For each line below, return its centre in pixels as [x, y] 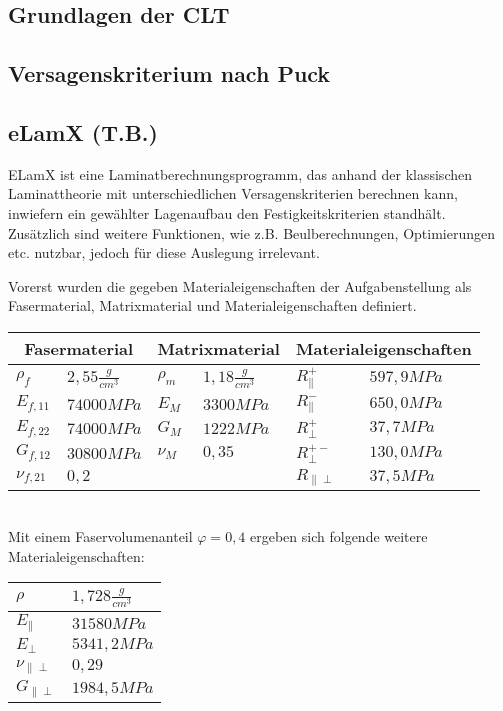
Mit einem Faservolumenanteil [100, 536]
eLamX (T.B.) [83, 131]
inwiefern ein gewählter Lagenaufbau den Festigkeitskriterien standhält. [227, 212]
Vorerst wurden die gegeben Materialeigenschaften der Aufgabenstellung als [240, 285]
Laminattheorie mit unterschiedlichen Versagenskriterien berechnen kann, [233, 193]
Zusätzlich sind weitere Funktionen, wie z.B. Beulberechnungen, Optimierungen [251, 232]
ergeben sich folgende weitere [339, 536]
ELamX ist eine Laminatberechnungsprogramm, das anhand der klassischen [240, 173]
